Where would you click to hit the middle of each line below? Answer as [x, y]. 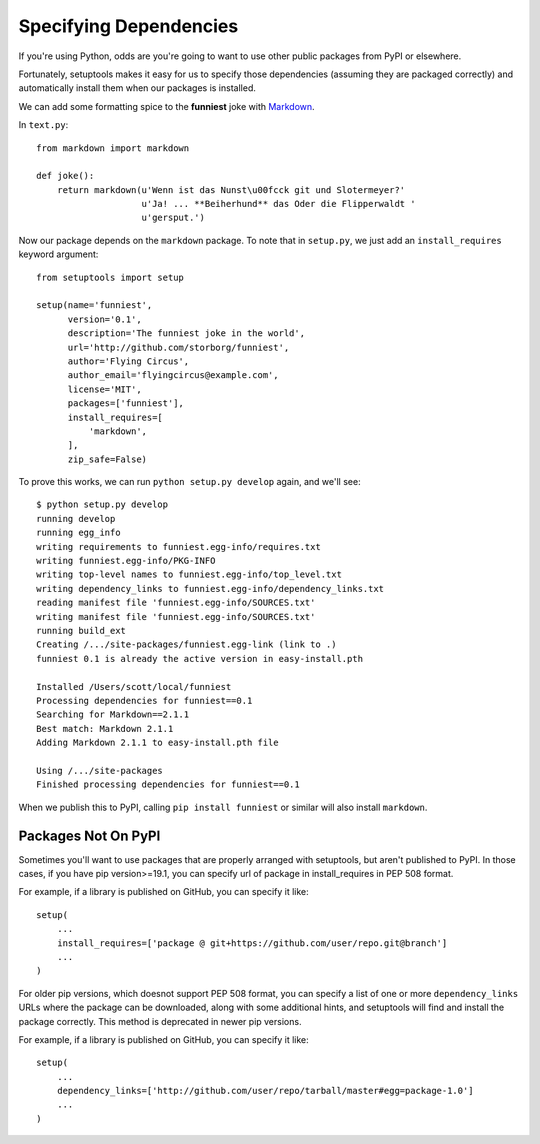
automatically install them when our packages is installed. [137, 88]
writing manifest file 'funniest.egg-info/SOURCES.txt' [176, 616]
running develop [76, 518]
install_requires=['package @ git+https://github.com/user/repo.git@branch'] [252, 943]
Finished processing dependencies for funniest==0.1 [168, 784]
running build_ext [81, 630]
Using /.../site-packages [100, 770]
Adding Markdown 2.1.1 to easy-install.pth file [157, 743]
